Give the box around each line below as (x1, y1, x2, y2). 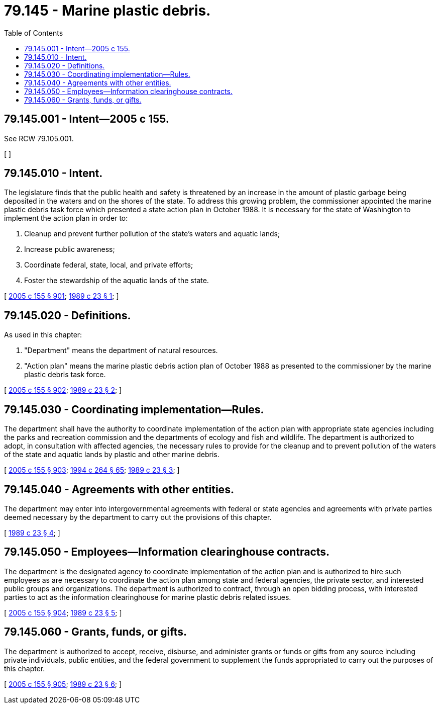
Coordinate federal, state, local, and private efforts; (24, 260, 193, 270)
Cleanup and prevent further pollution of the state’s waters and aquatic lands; (24, 229, 280, 238)
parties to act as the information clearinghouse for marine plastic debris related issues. (4, 592, 291, 601)
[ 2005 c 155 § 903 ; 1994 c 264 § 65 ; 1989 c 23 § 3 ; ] (4, 466, 180, 475)
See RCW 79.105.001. (4, 134, 74, 143)
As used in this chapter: (4, 330, 82, 339)
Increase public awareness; (24, 245, 115, 254)
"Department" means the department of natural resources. (24, 346, 218, 355)
